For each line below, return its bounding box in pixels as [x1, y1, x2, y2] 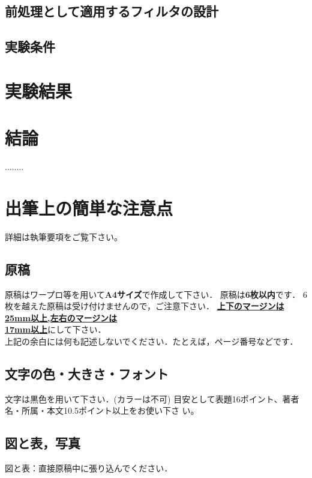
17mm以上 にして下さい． [5, 323, 106, 336]
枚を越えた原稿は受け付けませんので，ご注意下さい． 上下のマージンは [5, 300, 284, 312]
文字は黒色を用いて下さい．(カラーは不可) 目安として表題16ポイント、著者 [5, 392, 299, 405]
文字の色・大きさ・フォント [5, 364, 169, 383]
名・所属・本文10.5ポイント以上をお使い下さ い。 [5, 404, 199, 417]
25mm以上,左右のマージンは [5, 311, 118, 324]
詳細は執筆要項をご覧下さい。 [5, 230, 122, 243]
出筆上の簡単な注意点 [5, 195, 173, 220]
